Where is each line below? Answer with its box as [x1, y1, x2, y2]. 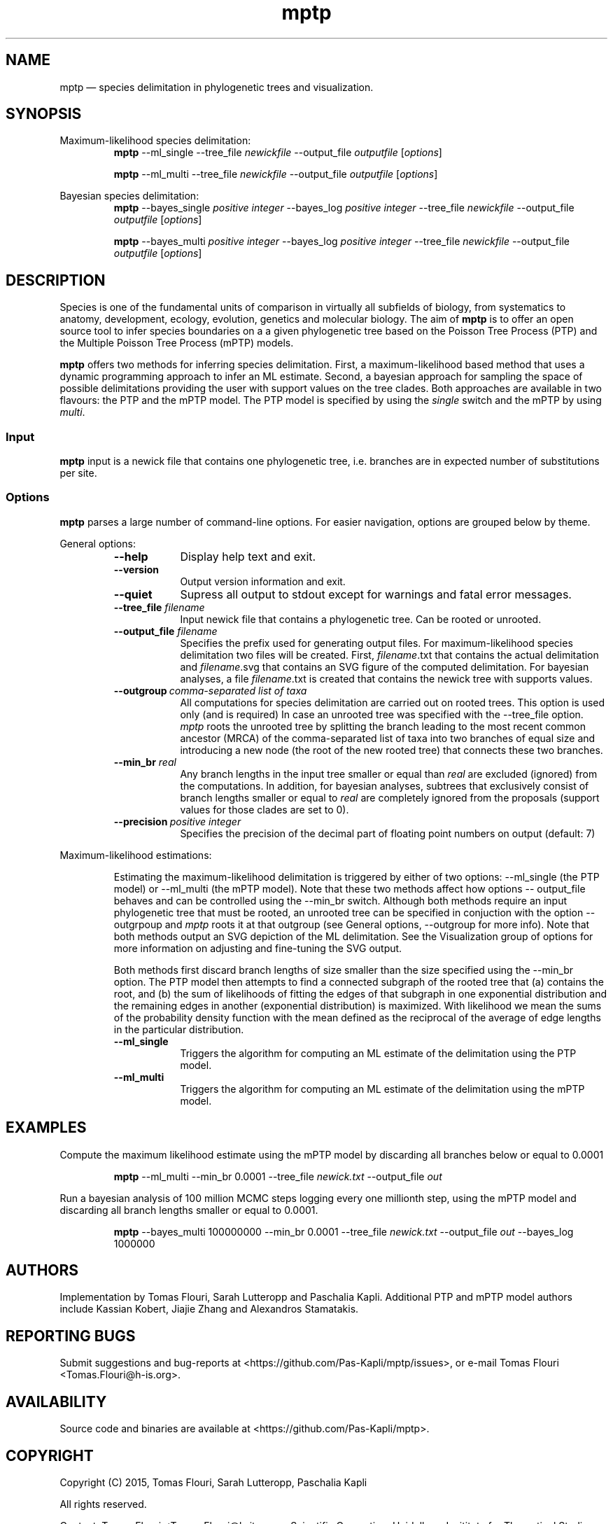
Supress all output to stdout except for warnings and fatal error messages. [180, 587, 572, 601]
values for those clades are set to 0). [180, 803, 349, 816]
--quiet [113, 587, 153, 601]
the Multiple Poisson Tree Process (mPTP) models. [59, 337, 294, 349]
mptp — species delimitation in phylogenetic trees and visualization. [59, 81, 374, 93]
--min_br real [113, 755, 176, 768]
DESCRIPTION [6, 271, 106, 289]
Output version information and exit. [180, 575, 346, 587]
